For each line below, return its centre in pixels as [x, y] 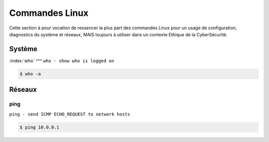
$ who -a [30, 74]
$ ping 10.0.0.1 [40, 127]
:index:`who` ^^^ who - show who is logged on [62, 61]
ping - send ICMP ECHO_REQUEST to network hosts [70, 114]
